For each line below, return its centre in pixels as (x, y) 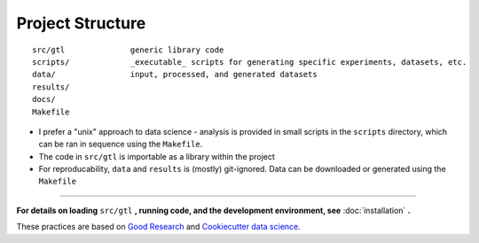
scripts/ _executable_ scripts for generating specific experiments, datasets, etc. (250, 62)
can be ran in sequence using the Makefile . (121, 144)
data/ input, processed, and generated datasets (175, 74)
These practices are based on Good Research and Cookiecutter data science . (158, 227)
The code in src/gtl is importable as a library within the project (157, 156)
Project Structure (81, 23)
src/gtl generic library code (128, 50)
